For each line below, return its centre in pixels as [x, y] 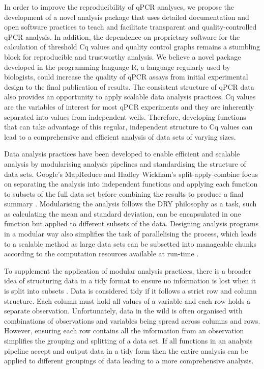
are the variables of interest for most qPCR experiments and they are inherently [129, 106]
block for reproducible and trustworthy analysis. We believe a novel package [123, 56]
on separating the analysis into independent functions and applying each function [131, 184]
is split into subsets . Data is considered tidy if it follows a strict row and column [130, 291]
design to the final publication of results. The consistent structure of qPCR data [129, 86]
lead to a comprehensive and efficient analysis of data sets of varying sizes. [120, 136]
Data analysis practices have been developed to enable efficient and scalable [122, 154]
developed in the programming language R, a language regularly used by [117, 67]
